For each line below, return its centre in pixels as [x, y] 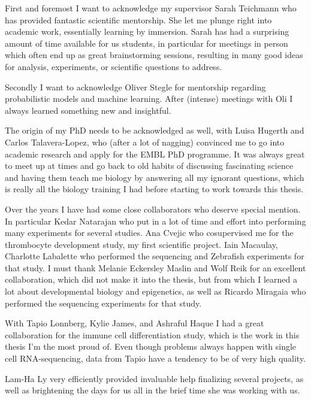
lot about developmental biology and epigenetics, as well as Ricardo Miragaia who [155, 291]
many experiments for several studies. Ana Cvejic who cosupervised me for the [149, 233]
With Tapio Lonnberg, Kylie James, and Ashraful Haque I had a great [135, 323]
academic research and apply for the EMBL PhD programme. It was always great [155, 154]
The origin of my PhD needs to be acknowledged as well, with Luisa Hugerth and [155, 130]
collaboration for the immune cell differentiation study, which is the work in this [152, 334]
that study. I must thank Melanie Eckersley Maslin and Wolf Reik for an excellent [155, 267]
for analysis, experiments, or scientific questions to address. [114, 66]
